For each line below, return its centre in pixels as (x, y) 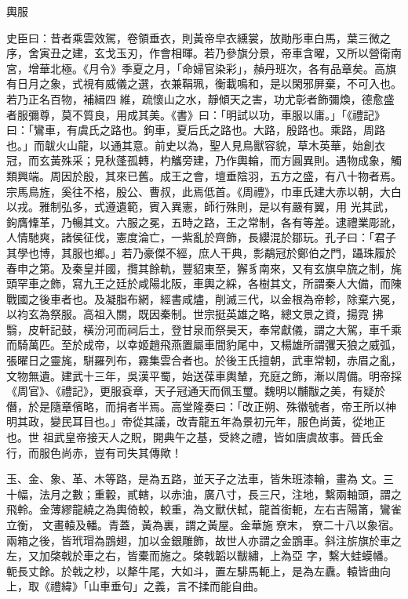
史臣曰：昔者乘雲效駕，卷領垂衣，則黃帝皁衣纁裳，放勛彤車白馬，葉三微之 (199, 37)
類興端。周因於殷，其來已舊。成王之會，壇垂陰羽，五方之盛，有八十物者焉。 (204, 175)
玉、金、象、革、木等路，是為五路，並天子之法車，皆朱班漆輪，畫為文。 (195, 479)
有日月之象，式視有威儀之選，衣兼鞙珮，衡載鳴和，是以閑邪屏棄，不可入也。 (204, 83)
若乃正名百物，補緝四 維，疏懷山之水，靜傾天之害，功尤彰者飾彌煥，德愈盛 (200, 98)
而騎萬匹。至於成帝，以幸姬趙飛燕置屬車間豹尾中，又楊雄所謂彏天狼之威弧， (204, 345)
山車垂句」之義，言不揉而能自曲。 (176, 586)
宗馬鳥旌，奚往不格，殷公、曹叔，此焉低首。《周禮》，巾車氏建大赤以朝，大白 (204, 191)
